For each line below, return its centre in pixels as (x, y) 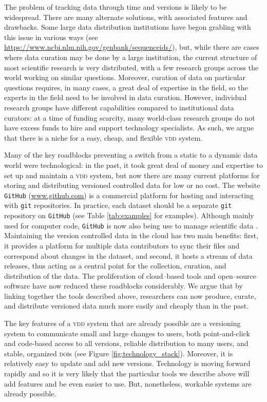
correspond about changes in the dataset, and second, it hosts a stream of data (128, 255)
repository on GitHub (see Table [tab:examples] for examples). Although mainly (129, 215)
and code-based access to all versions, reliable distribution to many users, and (126, 343)
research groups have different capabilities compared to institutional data (119, 107)
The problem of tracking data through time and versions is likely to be (116, 7)
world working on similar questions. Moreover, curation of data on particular (125, 77)
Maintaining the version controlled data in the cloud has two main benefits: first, (131, 235)
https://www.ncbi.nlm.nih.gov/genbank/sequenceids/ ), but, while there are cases (132, 47)
